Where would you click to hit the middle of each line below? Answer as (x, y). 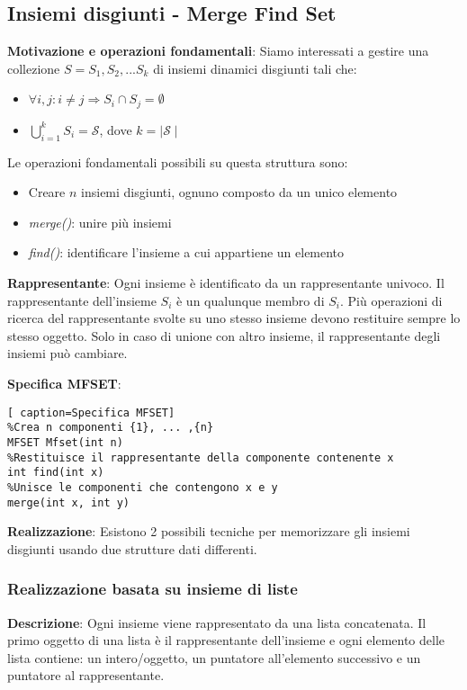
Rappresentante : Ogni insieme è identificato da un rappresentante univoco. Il (226, 283)
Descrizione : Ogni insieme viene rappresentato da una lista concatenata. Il (217, 622)
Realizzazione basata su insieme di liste (153, 589)
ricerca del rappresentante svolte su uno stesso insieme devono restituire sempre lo (234, 318)
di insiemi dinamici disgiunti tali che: (255, 68)
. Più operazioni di (391, 300)
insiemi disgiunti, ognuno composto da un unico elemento (239, 192)
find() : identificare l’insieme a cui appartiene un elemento (186, 252)
